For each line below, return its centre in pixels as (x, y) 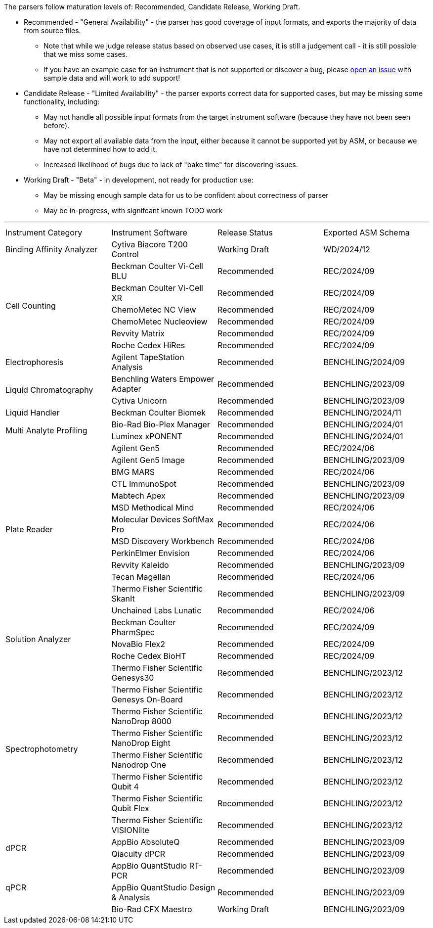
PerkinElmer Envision (151, 553)
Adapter (126, 389)
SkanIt (123, 599)
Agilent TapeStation (148, 357)
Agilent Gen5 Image (148, 460)
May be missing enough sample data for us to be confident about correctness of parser (186, 195)
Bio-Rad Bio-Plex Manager (161, 424)
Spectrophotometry (42, 749)
